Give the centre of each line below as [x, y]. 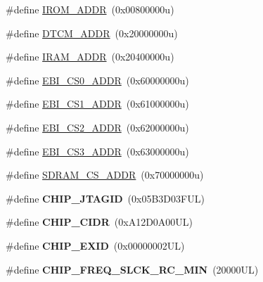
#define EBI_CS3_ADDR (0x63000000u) [97, 151]
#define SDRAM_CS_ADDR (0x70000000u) [105, 175]
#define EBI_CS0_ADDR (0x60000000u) [97, 80]
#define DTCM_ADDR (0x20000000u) [92, 33]
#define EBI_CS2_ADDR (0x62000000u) [97, 127]
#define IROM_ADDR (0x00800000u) [90, 9]
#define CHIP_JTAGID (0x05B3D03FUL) [105, 198]
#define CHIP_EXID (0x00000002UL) [95, 245]
